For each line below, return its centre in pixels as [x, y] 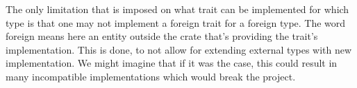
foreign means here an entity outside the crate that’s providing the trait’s [162, 36]
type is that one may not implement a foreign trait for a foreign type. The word [176, 22]
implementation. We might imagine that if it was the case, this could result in [172, 63]
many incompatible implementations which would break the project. [151, 76]
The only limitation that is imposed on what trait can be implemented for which [177, 9]
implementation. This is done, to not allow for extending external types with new [179, 49]
